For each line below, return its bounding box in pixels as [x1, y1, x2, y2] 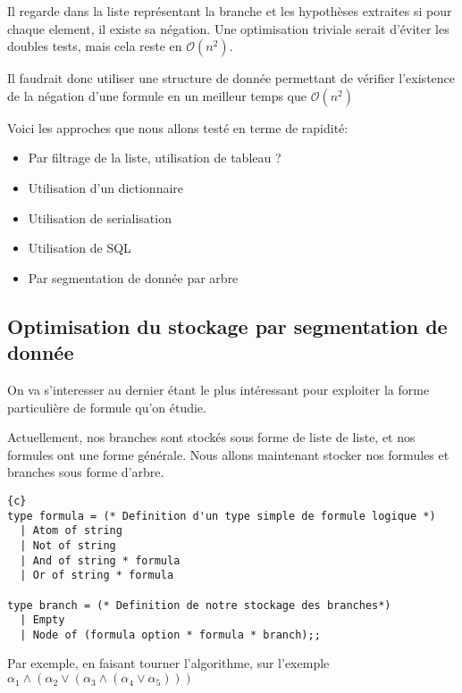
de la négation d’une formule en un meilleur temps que [7, 86, 307, 104]
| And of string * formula [20, 554, 181, 567]
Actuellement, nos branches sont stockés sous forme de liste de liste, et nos [7, 428, 416, 447]
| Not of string [20, 539, 116, 552]
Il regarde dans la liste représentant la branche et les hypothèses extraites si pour [7, 2, 452, 20]
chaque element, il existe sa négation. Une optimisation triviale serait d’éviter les [7, 19, 449, 38]
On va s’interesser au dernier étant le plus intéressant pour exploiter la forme [7, 380, 430, 398]
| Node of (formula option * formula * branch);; [20, 628, 321, 641]
